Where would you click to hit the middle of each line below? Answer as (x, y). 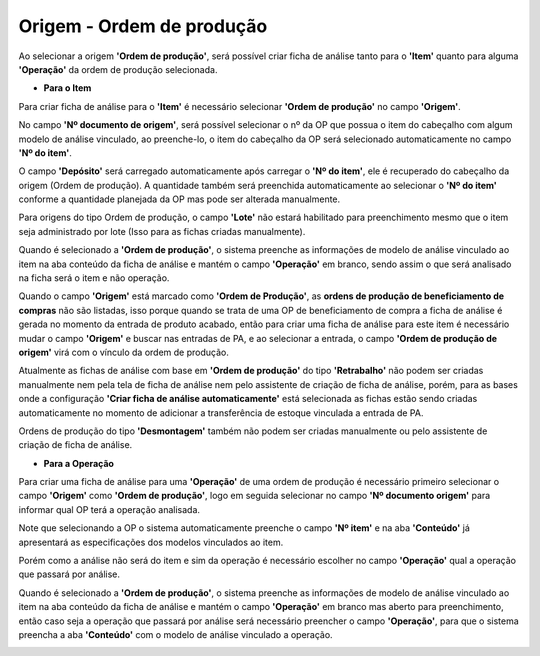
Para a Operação (79, 463)
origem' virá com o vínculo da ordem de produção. (123, 352)
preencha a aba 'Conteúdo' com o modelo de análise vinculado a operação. (176, 634)
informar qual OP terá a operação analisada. (109, 509)
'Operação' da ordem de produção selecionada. (118, 69)
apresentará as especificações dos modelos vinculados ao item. (151, 542)
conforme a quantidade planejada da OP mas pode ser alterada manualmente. (179, 199)
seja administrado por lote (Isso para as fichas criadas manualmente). (162, 231)
